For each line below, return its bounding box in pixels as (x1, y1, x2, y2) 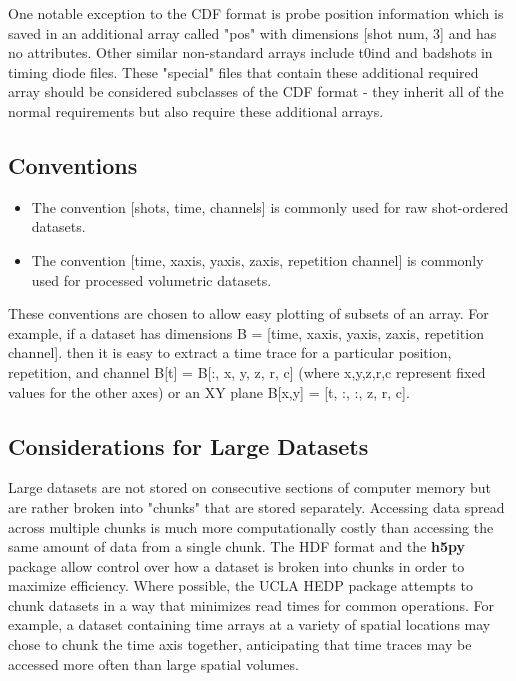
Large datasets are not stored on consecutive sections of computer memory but (8, 477, 492, 498)
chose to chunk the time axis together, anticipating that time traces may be (8, 634, 472, 655)
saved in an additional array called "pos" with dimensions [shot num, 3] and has (8, 22, 497, 43)
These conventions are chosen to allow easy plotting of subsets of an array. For (8, 303, 489, 324)
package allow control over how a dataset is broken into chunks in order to (8, 555, 465, 576)
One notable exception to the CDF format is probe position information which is (8, 3, 504, 23)
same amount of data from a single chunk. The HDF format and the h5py (8, 536, 465, 557)
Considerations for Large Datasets (8, 430, 369, 461)
